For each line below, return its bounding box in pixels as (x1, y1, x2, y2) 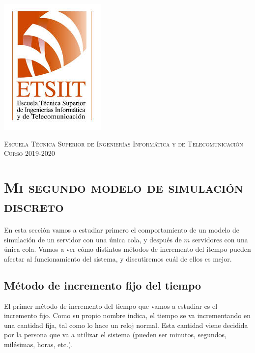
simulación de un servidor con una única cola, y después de (4, 234, 182, 244)
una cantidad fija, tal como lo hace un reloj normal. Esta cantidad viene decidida (4, 320, 248, 330)
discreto (4, 196, 64, 216)
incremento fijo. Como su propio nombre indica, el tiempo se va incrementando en (4, 310, 251, 321)
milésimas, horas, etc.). (4, 339, 73, 350)
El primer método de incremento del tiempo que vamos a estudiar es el (4, 300, 218, 311)
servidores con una (192, 234, 248, 244)
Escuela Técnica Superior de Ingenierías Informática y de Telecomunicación (4, 138, 243, 148)
